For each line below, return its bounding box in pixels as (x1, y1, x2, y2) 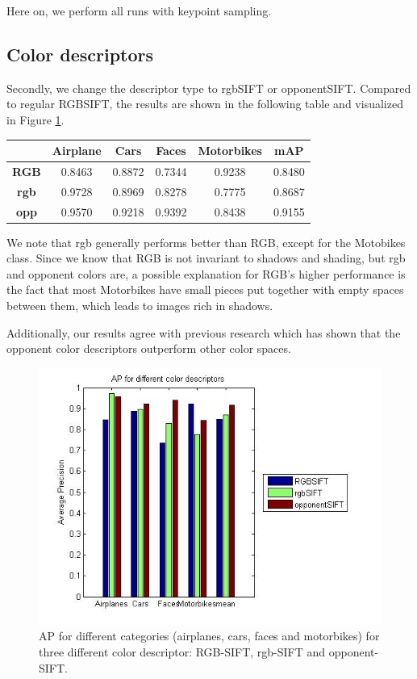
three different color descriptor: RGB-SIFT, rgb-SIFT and (39, 643, 326, 660)
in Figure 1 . (6, 111, 65, 128)
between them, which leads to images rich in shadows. (6, 297, 273, 314)
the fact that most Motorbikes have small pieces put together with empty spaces (6, 281, 404, 298)
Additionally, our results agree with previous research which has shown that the (6, 324, 401, 341)
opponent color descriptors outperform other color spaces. (6, 340, 291, 357)
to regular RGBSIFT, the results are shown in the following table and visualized (6, 95, 403, 112)
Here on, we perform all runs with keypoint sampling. (6, 2, 272, 19)
